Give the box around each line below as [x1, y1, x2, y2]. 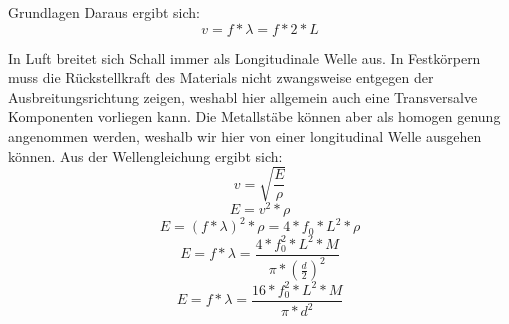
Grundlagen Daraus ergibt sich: [8, 2, 200, 22]
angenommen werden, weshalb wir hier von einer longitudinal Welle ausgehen [8, 125, 482, 146]
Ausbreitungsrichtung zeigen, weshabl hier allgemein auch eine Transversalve [8, 86, 478, 107]
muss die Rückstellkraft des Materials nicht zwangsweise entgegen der [8, 67, 434, 88]
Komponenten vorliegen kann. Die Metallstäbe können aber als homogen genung [8, 106, 501, 127]
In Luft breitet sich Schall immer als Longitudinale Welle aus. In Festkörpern [8, 47, 481, 68]
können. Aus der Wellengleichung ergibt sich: [8, 145, 283, 166]
